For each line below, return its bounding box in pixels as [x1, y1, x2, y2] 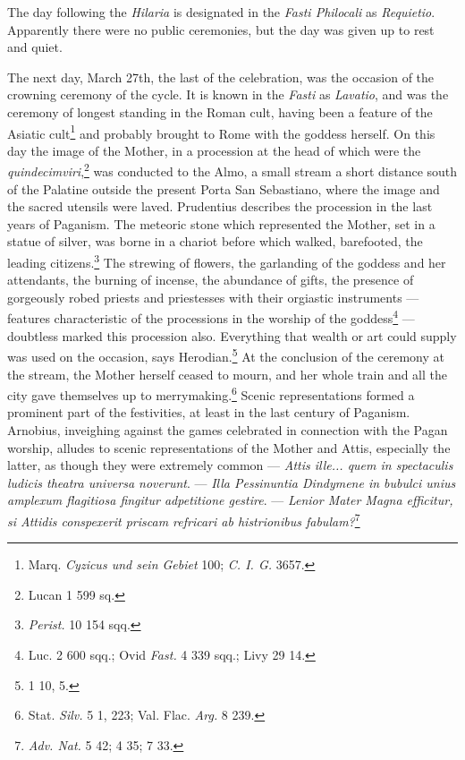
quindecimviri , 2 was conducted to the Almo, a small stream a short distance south [7, 159, 458, 181]
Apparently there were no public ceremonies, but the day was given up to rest [7, 20, 435, 38]
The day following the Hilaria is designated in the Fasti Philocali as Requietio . [7, 3, 435, 21]
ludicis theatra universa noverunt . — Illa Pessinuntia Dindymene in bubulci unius [7, 473, 456, 491]
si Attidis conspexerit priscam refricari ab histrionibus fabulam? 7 [7, 508, 360, 530]
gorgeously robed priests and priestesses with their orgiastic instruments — [7, 287, 419, 306]
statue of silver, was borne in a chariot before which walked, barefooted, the [7, 232, 423, 251]
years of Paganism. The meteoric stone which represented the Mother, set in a [7, 214, 435, 233]
